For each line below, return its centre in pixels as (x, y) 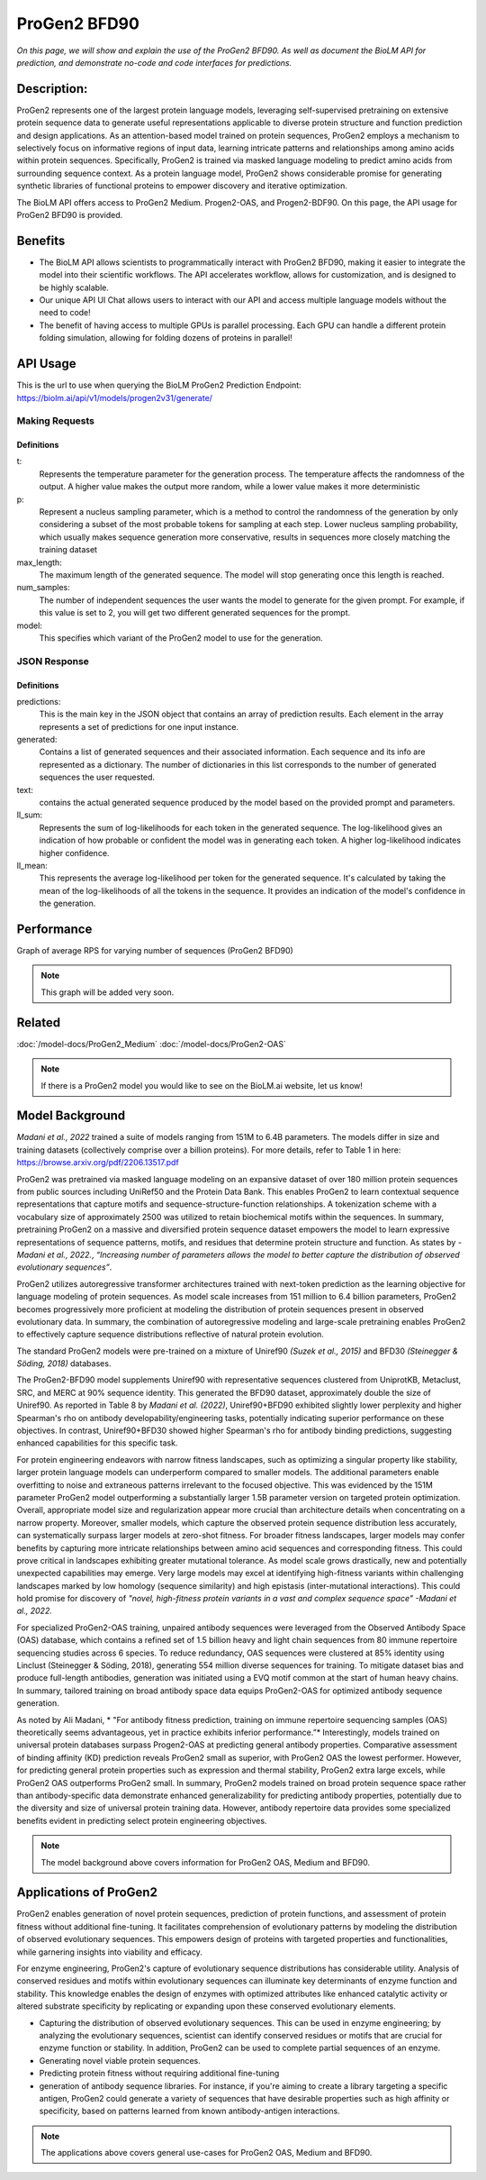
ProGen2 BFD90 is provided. (70, 214)
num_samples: (44, 588)
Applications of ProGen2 (87, 1893)
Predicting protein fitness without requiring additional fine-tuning (159, 2074)
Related (39, 1022)
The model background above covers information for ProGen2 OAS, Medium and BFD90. (206, 1862)
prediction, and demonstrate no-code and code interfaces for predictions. (154, 62)
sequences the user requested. (97, 777)
